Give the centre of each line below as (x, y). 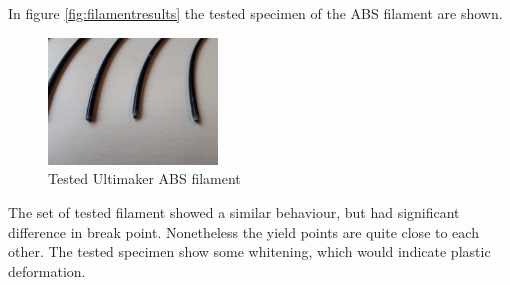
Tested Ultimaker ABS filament (144, 178)
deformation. (47, 270)
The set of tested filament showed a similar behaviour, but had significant (234, 211)
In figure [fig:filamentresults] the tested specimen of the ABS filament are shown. (255, 13)
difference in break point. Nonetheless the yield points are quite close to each (243, 231)
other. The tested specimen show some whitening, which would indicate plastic (249, 251)
